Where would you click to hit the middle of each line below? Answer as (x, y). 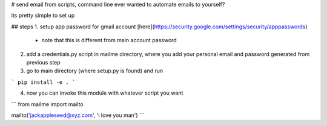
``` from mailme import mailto (48, 104)
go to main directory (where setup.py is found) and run (95, 71)
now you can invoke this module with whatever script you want (105, 93)
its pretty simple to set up (43, 16)
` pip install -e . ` (43, 82)
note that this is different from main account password (109, 40)
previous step (43, 62)
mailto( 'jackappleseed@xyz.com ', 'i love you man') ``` (78, 115)
